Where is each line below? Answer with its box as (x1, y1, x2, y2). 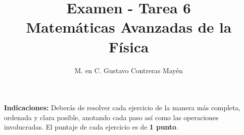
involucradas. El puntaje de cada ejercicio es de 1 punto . (4, 122, 179, 132)
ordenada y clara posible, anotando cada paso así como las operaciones (4, 112, 219, 122)
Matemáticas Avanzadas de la (26, 17, 232, 37)
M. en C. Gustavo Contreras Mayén (74, 65, 183, 75)
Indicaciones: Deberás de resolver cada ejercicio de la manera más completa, (4, 102, 241, 113)
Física (108, 36, 149, 56)
